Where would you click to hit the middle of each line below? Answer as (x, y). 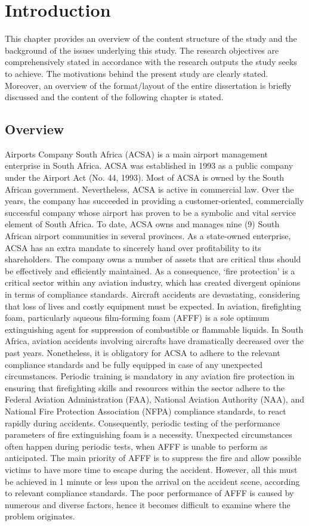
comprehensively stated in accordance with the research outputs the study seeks (151, 62)
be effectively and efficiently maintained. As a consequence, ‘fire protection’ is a (150, 270)
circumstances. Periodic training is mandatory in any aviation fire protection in (150, 376)
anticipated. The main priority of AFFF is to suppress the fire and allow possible (153, 458)
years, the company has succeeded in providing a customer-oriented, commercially (154, 201)
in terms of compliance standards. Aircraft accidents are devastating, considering (152, 294)
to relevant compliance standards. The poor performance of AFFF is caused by (149, 493)
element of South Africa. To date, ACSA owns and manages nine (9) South (142, 224)
